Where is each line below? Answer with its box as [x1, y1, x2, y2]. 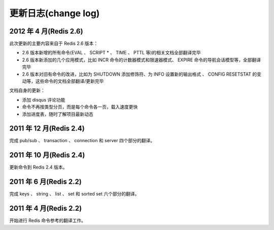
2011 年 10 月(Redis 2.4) [9, 151, 85, 159]
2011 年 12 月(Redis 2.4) [9, 124, 85, 133]
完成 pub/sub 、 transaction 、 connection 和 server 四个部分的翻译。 [9, 138, 155, 144]
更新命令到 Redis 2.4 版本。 [9, 164, 67, 170]
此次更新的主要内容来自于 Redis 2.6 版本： [9, 41, 98, 47]
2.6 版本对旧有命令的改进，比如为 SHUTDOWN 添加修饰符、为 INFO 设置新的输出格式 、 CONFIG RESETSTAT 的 [22, 71, 257, 77]
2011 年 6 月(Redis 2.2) [9, 178, 82, 186]
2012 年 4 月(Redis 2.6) [9, 27, 83, 36]
